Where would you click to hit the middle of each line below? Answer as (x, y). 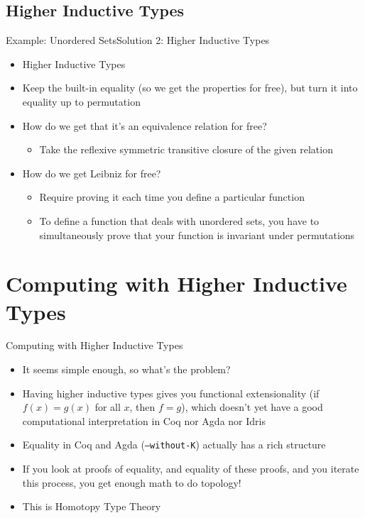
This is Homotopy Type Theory (92, 506)
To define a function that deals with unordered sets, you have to (179, 220)
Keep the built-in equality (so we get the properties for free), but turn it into (190, 88)
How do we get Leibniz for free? (92, 173)
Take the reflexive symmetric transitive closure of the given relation (186, 149)
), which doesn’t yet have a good (252, 407)
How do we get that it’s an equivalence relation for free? (145, 125)
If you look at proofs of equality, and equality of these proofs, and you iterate (191, 469)
